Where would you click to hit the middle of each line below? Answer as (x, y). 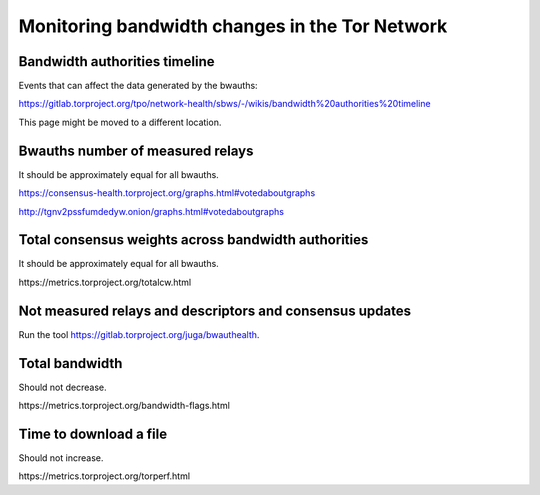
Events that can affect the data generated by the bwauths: (138, 86)
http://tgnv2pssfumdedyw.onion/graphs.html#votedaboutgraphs (151, 211)
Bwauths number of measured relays (136, 150)
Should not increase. (61, 457)
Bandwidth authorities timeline (116, 61)
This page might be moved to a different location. (120, 122)
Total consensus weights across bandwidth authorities (193, 240)
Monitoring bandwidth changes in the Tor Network (233, 26)
